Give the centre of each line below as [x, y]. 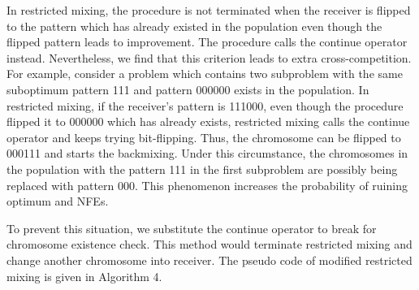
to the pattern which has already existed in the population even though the [194, 26]
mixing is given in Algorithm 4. [84, 276]
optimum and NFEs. [58, 201]
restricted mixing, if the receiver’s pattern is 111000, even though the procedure [205, 105]
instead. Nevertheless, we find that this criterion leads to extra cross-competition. [209, 57]
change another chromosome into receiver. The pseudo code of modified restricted [209, 260]
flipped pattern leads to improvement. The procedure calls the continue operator [207, 42]
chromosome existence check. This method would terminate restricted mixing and [209, 244]
